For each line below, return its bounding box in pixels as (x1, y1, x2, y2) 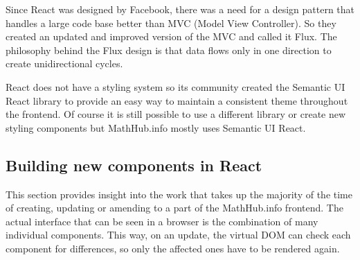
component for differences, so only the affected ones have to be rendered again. (6, 241, 340, 255)
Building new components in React (6, 154, 262, 175)
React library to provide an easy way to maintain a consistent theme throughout (6, 93, 348, 107)
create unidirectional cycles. (6, 56, 123, 71)
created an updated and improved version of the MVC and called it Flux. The (6, 29, 337, 44)
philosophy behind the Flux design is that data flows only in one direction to (6, 42, 332, 57)
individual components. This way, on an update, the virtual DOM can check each (6, 227, 351, 242)
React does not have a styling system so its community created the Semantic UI (6, 79, 345, 94)
